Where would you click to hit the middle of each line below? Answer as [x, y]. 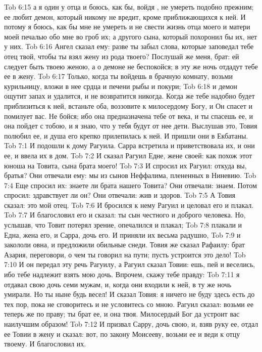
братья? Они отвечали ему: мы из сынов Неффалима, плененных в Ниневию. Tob [130, 175]
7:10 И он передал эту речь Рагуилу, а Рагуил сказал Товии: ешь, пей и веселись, [130, 264]
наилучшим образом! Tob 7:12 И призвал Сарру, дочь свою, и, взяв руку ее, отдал [131, 324]
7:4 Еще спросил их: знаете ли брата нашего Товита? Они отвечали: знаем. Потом [130, 185]
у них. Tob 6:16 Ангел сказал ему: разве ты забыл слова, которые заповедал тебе [129, 46]
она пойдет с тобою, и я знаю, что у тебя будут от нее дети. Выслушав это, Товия [131, 126]
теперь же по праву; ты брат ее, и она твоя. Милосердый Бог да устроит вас [122, 314]
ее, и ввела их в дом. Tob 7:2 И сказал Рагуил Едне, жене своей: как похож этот [128, 155]
